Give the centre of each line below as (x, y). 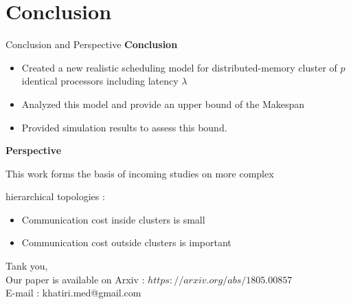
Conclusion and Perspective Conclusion (92, 44)
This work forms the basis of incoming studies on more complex (140, 173)
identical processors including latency (100, 81)
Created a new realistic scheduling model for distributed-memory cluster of (179, 67)
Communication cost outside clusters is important (126, 242)
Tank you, (27, 266)
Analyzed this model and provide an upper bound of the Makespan (163, 104)
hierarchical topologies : (55, 196)
